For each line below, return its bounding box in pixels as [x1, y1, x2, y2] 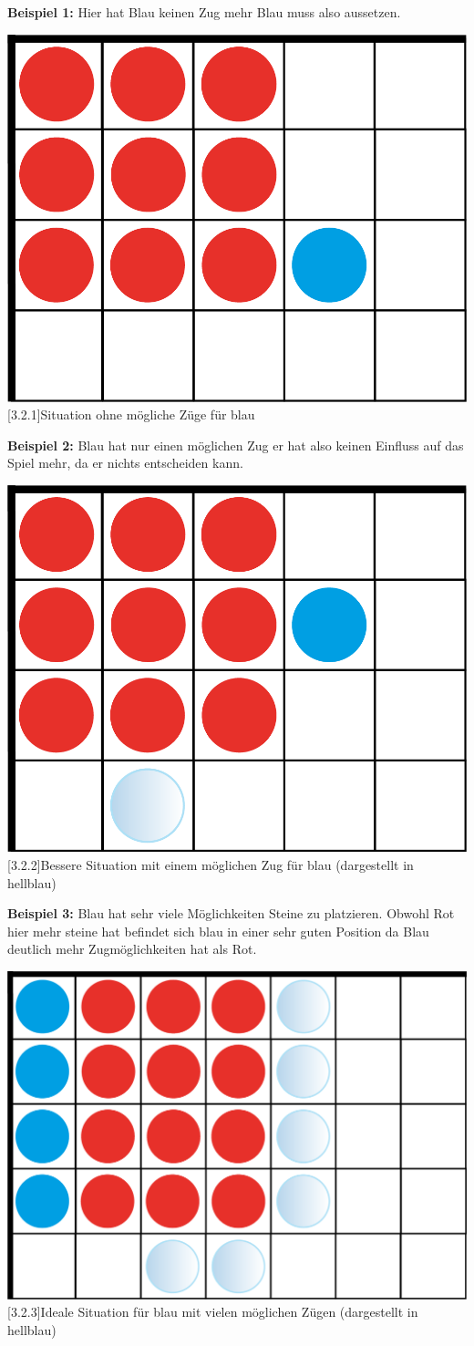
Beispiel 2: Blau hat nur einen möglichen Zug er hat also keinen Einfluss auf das [7, 435, 464, 454]
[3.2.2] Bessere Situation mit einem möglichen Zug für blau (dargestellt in [7, 855, 414, 875]
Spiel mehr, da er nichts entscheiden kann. [7, 453, 243, 472]
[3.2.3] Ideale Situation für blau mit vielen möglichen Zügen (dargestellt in [7, 1302, 418, 1321]
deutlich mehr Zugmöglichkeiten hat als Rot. [7, 939, 257, 958]
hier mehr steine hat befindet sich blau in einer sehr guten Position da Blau [7, 921, 429, 940]
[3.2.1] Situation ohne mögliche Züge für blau [7, 405, 255, 424]
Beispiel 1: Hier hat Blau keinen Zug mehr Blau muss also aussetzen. [7, 3, 401, 21]
